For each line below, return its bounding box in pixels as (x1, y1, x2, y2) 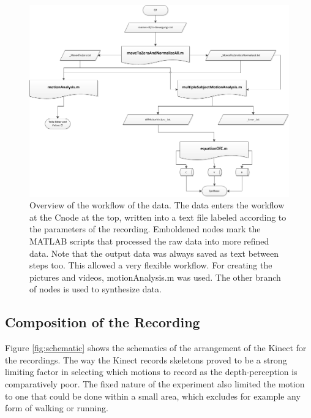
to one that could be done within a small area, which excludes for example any (5, 389, 301, 402)
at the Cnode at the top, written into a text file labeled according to (29, 210, 287, 223)
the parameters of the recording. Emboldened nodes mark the (29, 222, 261, 235)
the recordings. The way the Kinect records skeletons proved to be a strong (5, 353, 287, 366)
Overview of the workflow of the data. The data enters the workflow (29, 199, 285, 211)
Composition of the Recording (5, 313, 200, 332)
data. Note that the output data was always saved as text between (29, 246, 279, 259)
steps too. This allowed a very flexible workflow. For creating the (29, 259, 272, 272)
